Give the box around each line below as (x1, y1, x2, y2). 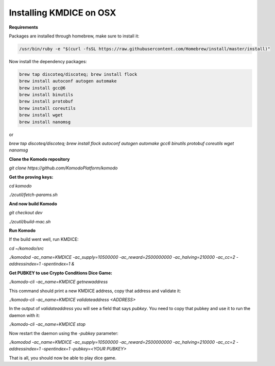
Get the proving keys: (9, 174, 53, 180)
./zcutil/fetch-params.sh (9, 192, 58, 198)
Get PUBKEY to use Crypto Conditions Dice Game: (9, 270, 113, 276)
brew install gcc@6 (19, 85, 66, 91)
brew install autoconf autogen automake (19, 78, 117, 84)
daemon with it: (9, 312, 40, 318)
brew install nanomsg (19, 119, 71, 125)
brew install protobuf (19, 99, 73, 104)
